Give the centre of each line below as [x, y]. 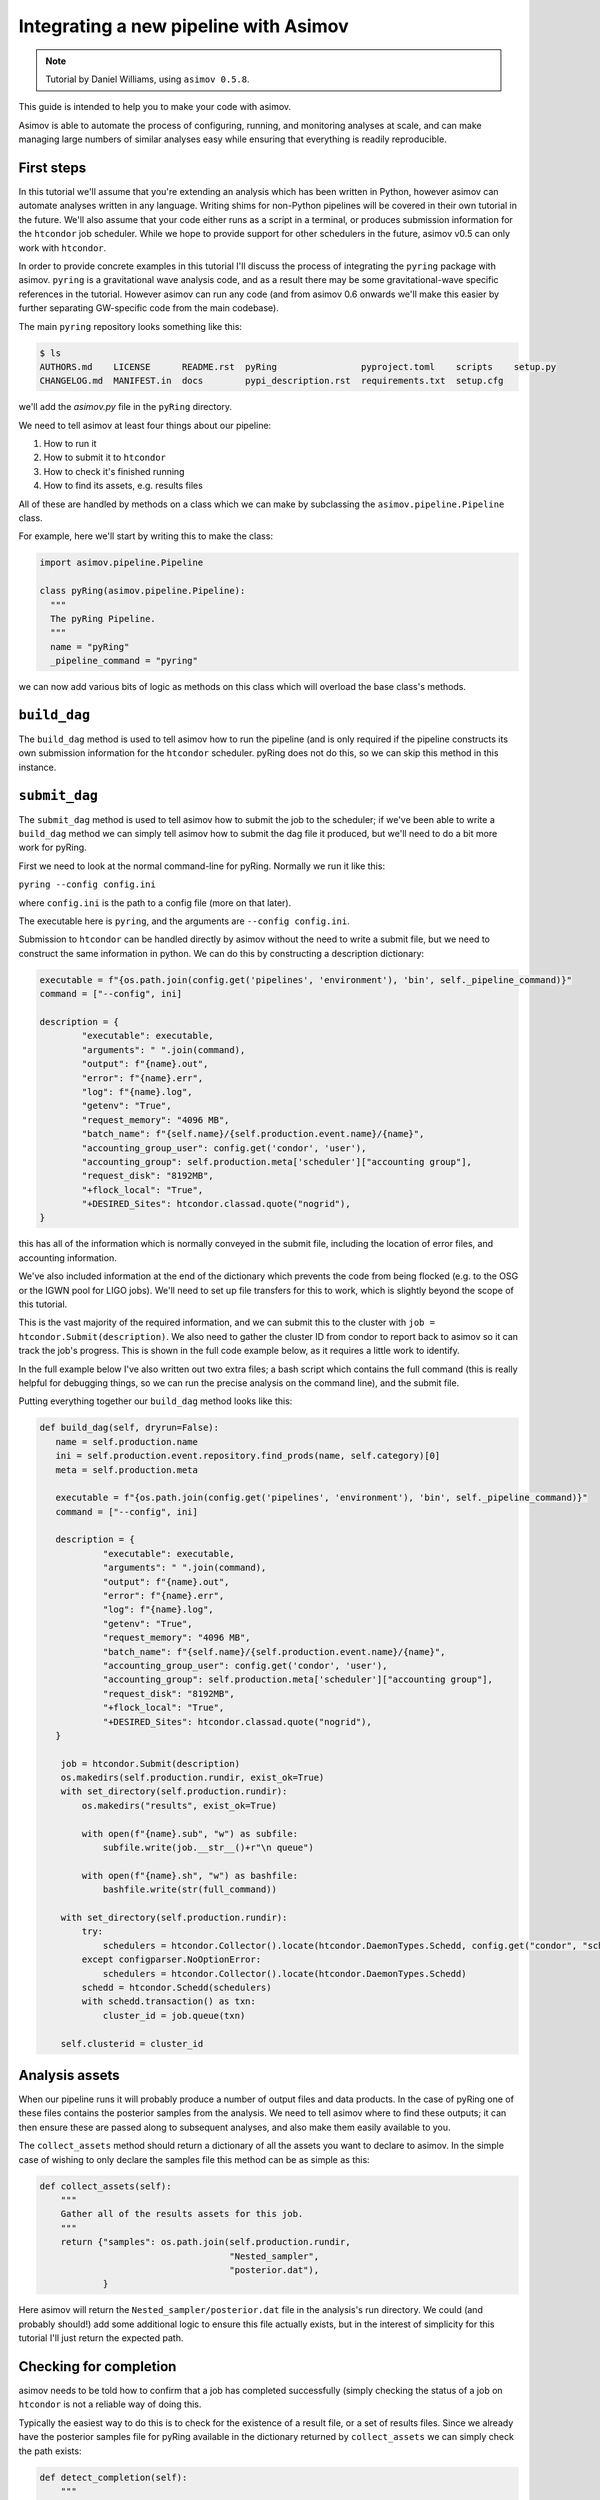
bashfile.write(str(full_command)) [189, 1889]
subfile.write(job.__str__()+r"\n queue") [208, 1848]
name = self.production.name [127, 1441]
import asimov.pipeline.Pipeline [121, 563]
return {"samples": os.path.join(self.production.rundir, [205, 2242]
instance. [37, 767]
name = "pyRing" [90, 646]
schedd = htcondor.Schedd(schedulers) [176, 1987]
